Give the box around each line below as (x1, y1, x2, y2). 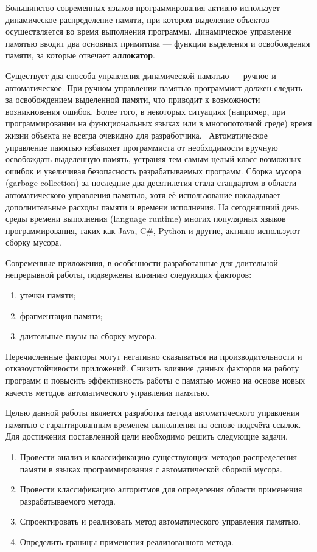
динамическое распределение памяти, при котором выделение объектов (5, 13, 270, 26)
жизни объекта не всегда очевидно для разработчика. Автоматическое (5, 128, 268, 141)
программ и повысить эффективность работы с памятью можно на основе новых (5, 374, 305, 387)
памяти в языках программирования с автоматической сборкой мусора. (19, 462, 282, 475)
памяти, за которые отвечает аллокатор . (5, 49, 155, 61)
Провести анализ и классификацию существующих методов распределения (19, 450, 297, 463)
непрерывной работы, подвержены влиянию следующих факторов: (5, 268, 252, 281)
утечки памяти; (19, 289, 76, 302)
